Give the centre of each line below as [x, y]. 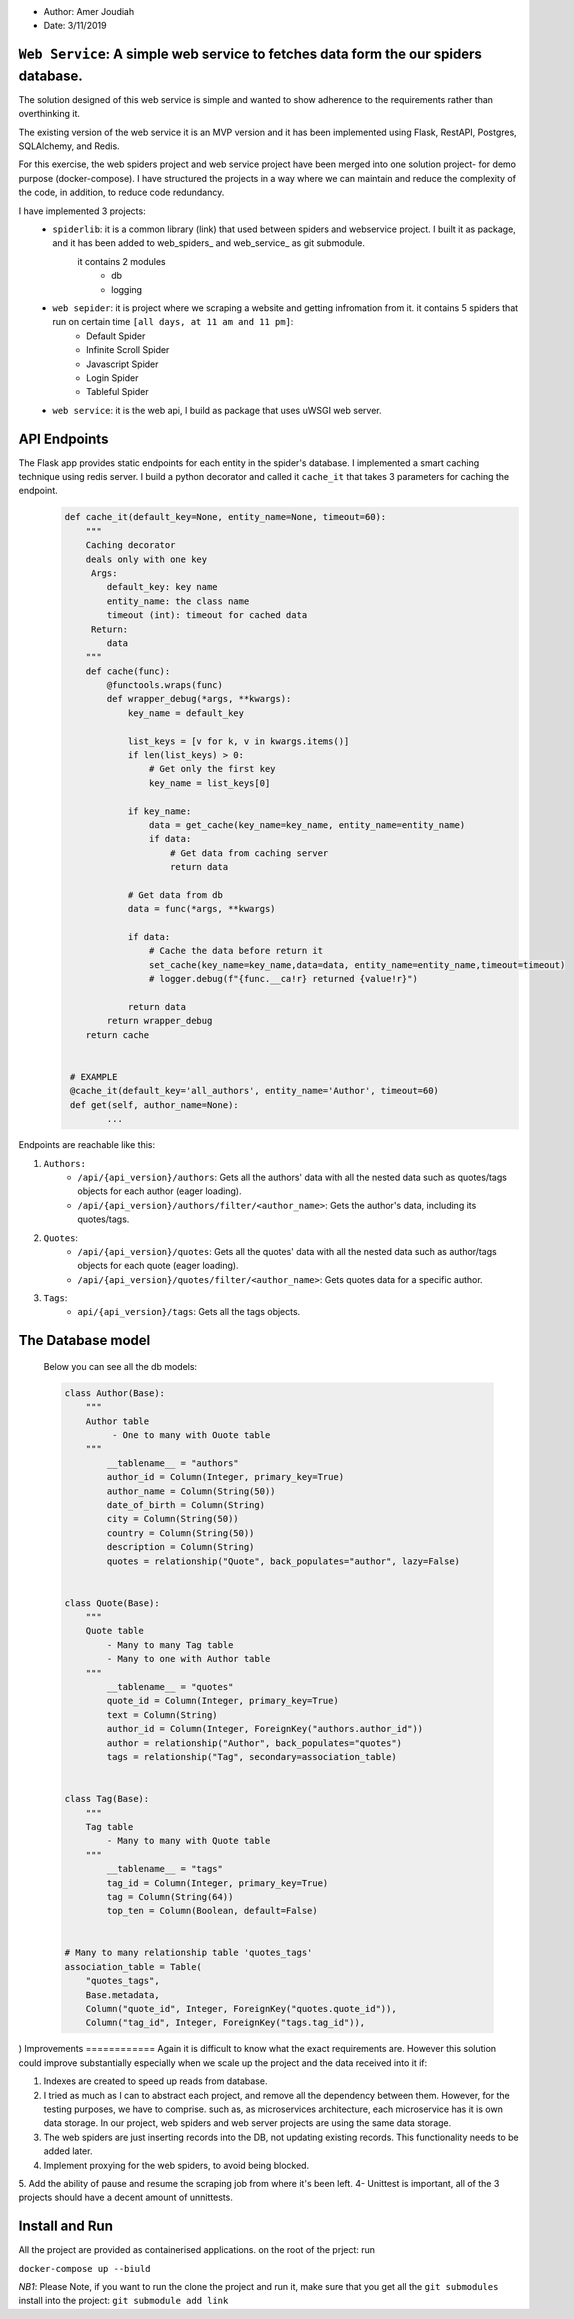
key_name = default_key [186, 713]
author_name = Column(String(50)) [191, 1491]
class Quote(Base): [112, 1603]
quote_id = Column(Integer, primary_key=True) [222, 1701]
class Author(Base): [114, 1393]
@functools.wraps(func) [165, 685]
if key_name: [159, 811]
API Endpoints [63, 438]
